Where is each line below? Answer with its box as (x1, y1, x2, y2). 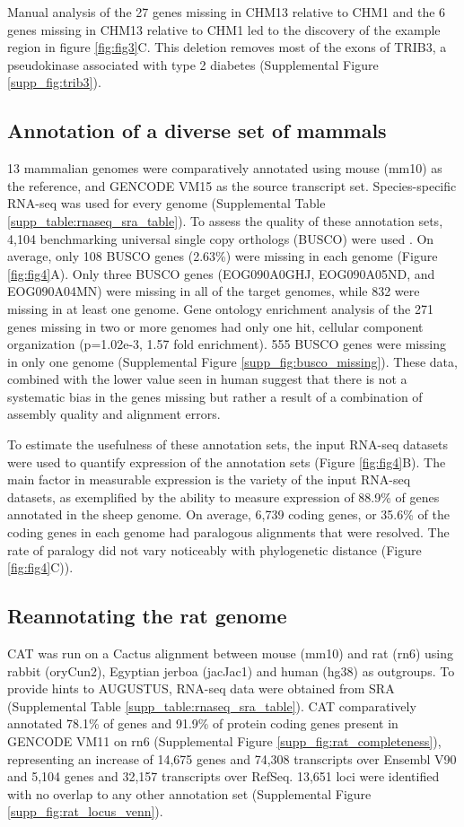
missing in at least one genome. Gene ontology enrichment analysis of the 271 (7, 299, 433, 318)
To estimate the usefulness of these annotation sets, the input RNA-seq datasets (7, 435, 448, 454)
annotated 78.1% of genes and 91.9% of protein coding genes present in (7, 714, 398, 733)
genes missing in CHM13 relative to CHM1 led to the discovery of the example (7, 20, 441, 39)
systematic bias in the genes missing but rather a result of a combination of (7, 387, 423, 405)
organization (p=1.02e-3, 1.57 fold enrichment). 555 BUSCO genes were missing (7, 335, 446, 353)
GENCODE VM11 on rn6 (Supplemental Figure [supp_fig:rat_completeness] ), (7, 732, 442, 750)
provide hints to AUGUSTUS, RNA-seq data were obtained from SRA (7, 679, 395, 698)
